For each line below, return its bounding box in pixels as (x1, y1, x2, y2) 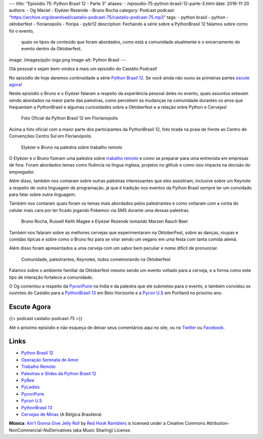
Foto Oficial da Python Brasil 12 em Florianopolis (21, 115, 118, 121)
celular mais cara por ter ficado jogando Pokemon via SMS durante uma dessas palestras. (9, 207, 190, 213)
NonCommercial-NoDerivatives (9, 427, 72, 433)
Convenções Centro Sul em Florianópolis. (9, 133, 93, 139)
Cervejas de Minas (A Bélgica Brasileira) (21, 412, 102, 417)
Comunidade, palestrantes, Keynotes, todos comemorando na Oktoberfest (21, 256, 171, 262)
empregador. (9, 169, 35, 175)
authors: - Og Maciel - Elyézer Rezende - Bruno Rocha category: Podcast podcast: (9, 7, 175, 13)
